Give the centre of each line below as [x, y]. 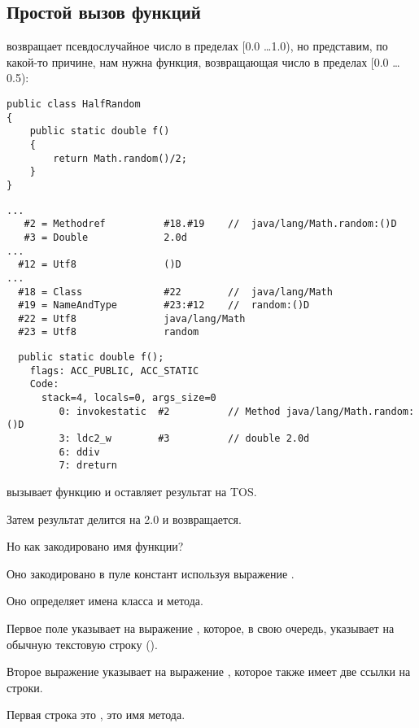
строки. [25, 687]
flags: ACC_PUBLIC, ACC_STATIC [114, 371]
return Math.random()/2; [120, 158]
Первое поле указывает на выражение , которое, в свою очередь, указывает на [201, 628]
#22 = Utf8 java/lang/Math [132, 318]
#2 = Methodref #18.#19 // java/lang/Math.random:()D [210, 224]
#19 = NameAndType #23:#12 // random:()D [164, 305]
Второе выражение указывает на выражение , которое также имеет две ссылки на [209, 671]
